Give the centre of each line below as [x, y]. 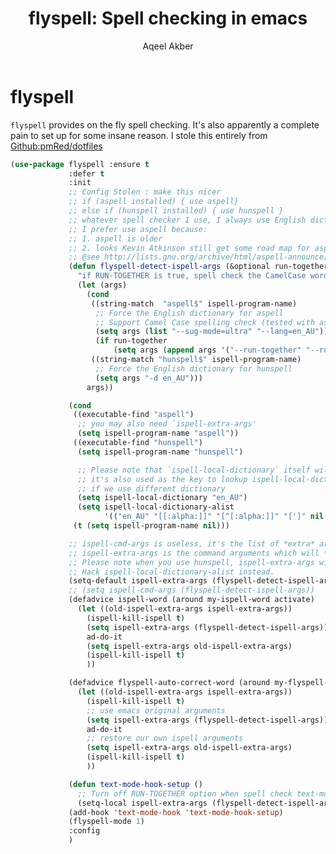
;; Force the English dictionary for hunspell [194, 368]
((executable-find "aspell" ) [134, 415]
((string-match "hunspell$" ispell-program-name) [196, 360]
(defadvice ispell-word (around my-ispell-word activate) [191, 600]
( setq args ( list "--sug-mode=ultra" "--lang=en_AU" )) [212, 332]
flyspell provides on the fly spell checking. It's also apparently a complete [165, 124]
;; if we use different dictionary [151, 488]
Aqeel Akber [168, 46]
